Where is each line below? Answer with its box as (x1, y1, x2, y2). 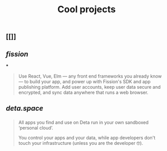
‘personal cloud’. (18, 125, 53, 131)
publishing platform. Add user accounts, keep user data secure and (18, 84, 161, 90)
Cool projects (57, 4, 116, 15)
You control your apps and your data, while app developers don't (18, 135, 156, 141)
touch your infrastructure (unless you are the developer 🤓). (18, 140, 143, 146)
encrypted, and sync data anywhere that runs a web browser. (18, 89, 149, 95)
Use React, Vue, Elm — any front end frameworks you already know (18, 73, 162, 79)
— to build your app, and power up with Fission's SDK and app (18, 79, 151, 85)
